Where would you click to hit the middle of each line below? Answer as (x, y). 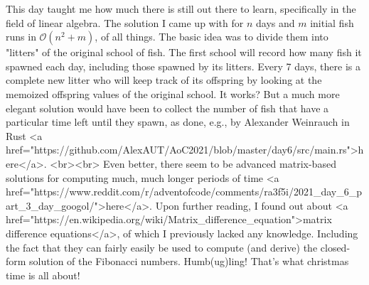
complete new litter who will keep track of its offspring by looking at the (164, 80)
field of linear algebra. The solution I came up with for (125, 22)
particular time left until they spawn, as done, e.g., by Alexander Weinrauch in (178, 122)
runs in (21, 37)
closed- (335, 247)
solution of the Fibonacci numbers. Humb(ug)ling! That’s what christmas (189, 261)
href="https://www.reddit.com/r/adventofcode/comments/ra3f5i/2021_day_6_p (184, 192)
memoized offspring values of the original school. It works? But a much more (173, 93)
